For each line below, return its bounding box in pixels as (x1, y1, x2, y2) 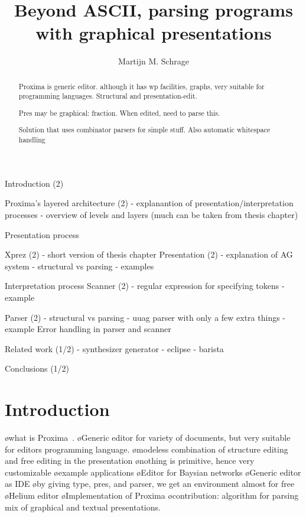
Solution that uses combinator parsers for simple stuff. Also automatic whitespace (18, 125, 271, 135)
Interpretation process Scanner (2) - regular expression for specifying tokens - (5, 279, 285, 292)
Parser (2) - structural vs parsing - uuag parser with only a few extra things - (5, 311, 286, 323)
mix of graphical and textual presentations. (5, 500, 161, 513)
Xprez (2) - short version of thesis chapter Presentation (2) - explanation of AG (5, 248, 293, 261)
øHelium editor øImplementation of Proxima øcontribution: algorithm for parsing (5, 489, 299, 501)
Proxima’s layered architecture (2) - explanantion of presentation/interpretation (5, 197, 294, 209)
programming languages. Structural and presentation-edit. (18, 91, 197, 101)
